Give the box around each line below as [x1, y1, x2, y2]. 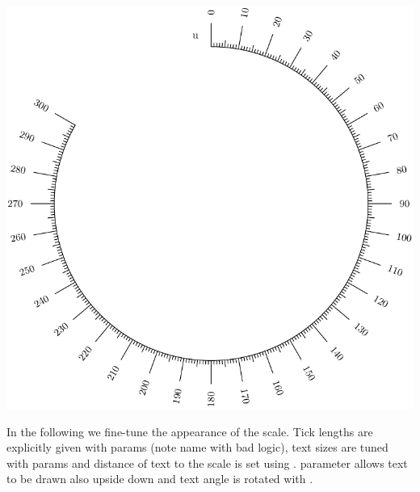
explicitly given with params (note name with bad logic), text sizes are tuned [6, 439, 388, 456]
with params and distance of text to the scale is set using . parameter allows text [6, 454, 408, 471]
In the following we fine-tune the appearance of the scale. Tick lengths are [6, 423, 373, 439]
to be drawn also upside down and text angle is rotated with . [6, 470, 313, 487]
